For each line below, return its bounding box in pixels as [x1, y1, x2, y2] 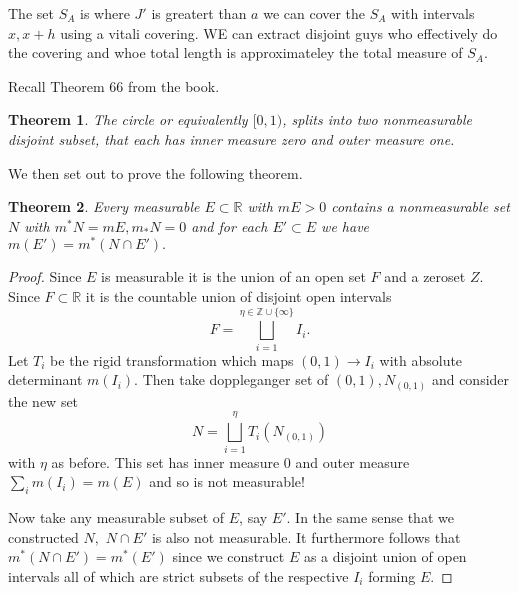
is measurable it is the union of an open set [101, 266, 366, 287]
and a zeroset [384, 266, 466, 287]
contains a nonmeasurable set [331, 196, 510, 217]
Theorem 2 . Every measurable [8, 196, 200, 217]
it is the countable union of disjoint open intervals [85, 286, 392, 307]
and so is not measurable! [149, 471, 305, 492]
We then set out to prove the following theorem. [8, 162, 303, 183]
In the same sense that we [295, 506, 454, 527]
